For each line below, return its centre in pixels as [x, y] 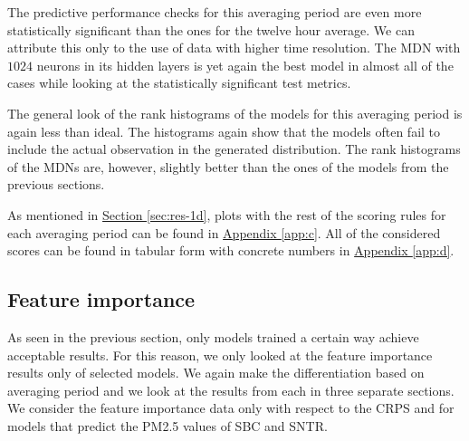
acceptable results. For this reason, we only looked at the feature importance [220, 355]
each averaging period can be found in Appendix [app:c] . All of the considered [224, 232]
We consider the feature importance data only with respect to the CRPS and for [231, 408]
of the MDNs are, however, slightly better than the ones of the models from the [228, 166]
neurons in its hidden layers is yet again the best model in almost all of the [245, 65]
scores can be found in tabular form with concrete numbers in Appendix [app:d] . [231, 250]
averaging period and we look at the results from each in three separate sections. [231, 390]
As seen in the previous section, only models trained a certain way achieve [213, 336]
